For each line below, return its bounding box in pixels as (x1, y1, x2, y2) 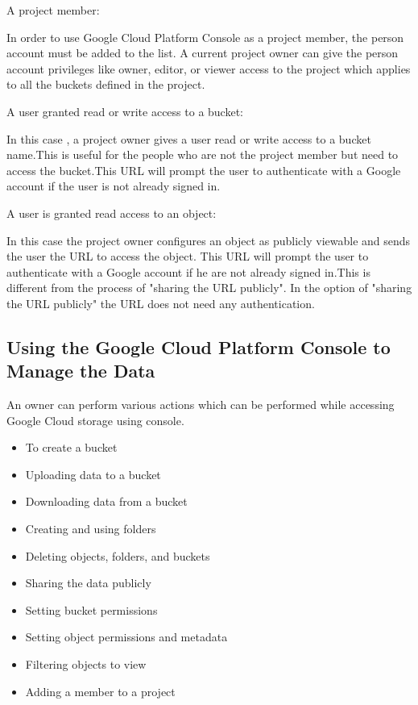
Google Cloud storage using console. (6, 411, 184, 428)
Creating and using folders (25, 520, 156, 537)
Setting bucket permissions (25, 601, 158, 618)
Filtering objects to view (25, 656, 147, 673)
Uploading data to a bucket (25, 465, 161, 482)
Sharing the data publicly (25, 574, 151, 591)
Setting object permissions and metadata (25, 628, 228, 645)
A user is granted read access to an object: (6, 204, 217, 221)
